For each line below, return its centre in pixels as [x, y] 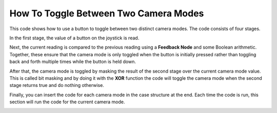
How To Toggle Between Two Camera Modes [107, 13]
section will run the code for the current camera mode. [67, 102]
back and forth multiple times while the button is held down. [73, 62]
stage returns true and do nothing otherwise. [57, 85]
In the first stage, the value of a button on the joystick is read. [74, 38]
